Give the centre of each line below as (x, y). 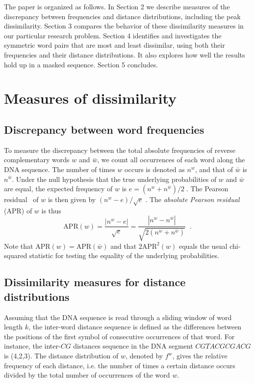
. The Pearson (207, 189)
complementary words (37, 160)
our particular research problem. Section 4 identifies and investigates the (113, 35)
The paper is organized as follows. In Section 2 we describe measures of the (117, 6)
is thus (51, 210)
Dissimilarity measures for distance (95, 282)
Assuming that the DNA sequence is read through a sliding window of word (118, 317)
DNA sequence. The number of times (60, 169)
